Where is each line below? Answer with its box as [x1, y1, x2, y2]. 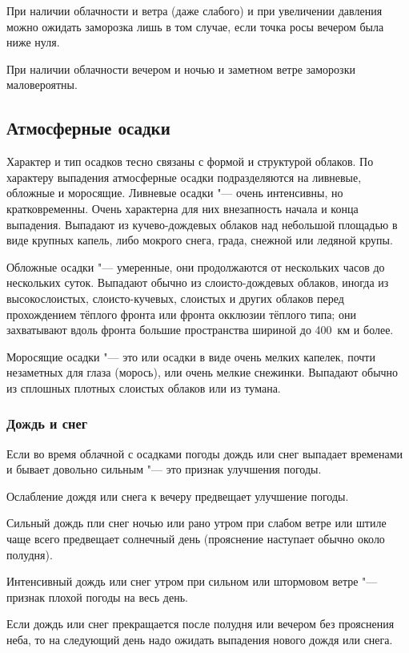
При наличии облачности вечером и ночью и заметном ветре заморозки [6, 60, 355, 77]
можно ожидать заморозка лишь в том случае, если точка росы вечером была [6, 18, 384, 34]
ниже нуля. [6, 34, 60, 50]
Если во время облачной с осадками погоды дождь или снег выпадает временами [6, 445, 403, 462]
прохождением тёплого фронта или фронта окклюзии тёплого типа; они [6, 305, 356, 322]
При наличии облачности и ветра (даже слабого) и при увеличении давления [6, 2, 383, 18]
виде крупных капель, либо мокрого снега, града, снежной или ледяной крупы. [6, 232, 393, 248]
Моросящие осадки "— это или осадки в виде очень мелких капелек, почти [6, 348, 375, 365]
